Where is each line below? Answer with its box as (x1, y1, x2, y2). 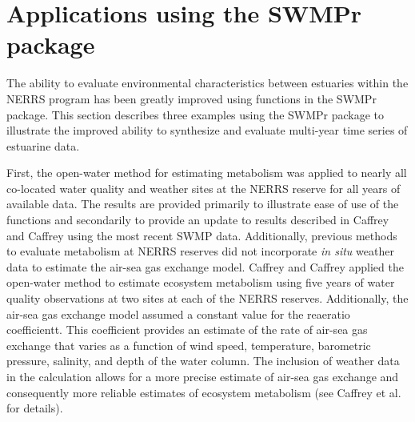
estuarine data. (6, 137, 80, 154)
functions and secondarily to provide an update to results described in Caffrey (6, 211, 389, 228)
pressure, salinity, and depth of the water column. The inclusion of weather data (6, 352, 400, 369)
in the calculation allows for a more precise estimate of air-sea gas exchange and (6, 368, 399, 384)
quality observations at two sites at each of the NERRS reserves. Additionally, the (6, 290, 409, 307)
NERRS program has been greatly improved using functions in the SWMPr (6, 90, 377, 107)
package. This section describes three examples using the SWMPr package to (6, 106, 385, 123)
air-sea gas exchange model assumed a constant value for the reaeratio (6, 305, 350, 322)
